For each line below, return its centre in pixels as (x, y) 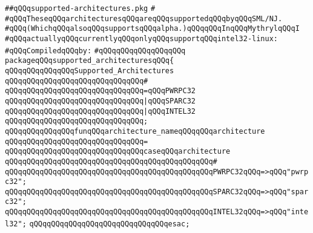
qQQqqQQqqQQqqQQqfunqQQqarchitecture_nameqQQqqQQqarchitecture (135, 131)
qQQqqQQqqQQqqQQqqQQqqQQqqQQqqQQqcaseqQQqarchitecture (118, 152)
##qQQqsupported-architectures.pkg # (80, 8)
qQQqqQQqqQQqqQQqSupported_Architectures (90, 71)
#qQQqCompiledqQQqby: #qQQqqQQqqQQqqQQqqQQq (95, 51)
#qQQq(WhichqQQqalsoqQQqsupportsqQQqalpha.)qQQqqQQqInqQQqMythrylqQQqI (152, 29)
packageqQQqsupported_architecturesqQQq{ (90, 61)
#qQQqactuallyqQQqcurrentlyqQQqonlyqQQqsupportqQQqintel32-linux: (142, 38)
